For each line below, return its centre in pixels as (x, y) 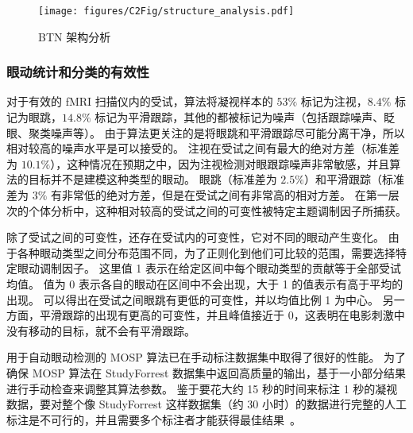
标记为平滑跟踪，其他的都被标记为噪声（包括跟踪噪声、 (239, 117)
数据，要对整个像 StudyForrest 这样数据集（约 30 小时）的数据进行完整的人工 (206, 404)
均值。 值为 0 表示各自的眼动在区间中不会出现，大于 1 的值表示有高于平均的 (205, 284)
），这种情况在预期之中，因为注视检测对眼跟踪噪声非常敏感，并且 (220, 163)
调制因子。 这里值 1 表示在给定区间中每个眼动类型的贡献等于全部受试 (220, 268)
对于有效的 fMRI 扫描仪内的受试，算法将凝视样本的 (140, 101)
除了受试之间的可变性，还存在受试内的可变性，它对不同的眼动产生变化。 (195, 237)
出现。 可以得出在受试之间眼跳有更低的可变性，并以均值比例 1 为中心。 (193, 299)
